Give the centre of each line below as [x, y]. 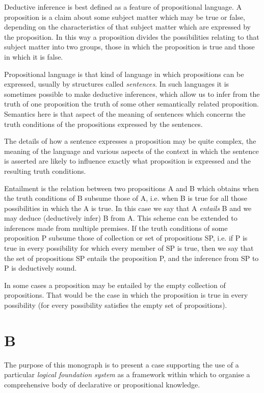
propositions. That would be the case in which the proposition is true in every [126, 295]
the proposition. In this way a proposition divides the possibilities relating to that [132, 36]
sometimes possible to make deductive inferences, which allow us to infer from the [132, 94]
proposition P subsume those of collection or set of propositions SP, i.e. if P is [126, 238]
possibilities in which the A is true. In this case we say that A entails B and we [128, 208]
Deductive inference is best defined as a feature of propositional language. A [123, 7]
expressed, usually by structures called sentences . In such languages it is [117, 84]
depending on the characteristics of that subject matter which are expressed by [127, 27]
